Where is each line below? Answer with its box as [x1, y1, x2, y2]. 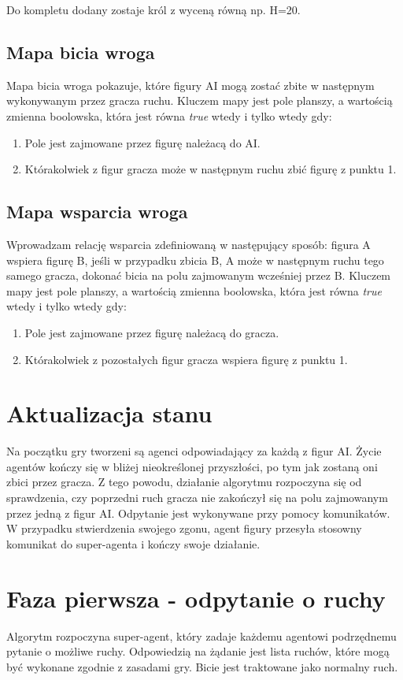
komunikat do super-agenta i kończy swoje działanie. [6, 535, 261, 552]
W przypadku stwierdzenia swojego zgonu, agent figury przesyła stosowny [6, 520, 362, 537]
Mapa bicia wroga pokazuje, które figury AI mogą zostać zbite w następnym [6, 76, 375, 93]
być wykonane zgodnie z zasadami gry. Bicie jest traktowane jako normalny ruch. [6, 658, 398, 674]
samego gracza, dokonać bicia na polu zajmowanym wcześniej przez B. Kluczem [6, 267, 391, 284]
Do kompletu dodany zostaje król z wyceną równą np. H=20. [6, 2, 301, 17]
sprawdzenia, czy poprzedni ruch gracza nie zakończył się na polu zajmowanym [6, 489, 388, 506]
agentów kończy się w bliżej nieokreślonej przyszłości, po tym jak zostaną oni [6, 458, 378, 474]
